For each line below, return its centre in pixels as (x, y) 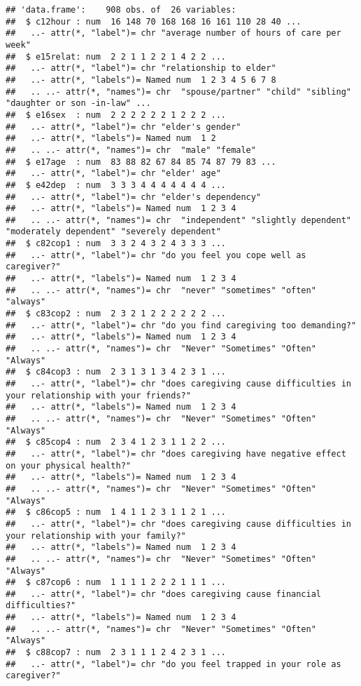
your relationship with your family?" (96, 536)
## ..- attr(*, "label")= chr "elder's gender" (123, 127)
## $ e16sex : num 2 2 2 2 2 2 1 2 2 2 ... (116, 115)
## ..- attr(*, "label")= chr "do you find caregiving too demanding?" (181, 325)
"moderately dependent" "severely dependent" (113, 232)
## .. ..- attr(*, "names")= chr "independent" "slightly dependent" (178, 220)
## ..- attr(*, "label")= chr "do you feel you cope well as (156, 255)
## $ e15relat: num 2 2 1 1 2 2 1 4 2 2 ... (116, 56)
